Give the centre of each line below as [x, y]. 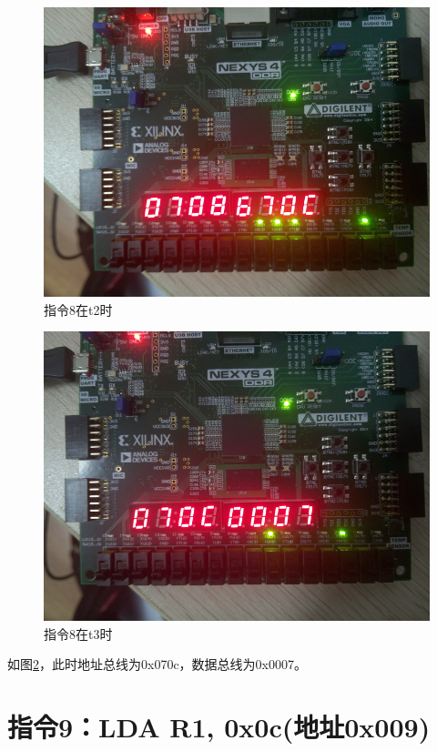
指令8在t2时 [78, 309]
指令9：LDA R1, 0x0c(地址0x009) [219, 727]
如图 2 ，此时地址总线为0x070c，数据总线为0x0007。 [157, 664]
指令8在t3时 [78, 633]
